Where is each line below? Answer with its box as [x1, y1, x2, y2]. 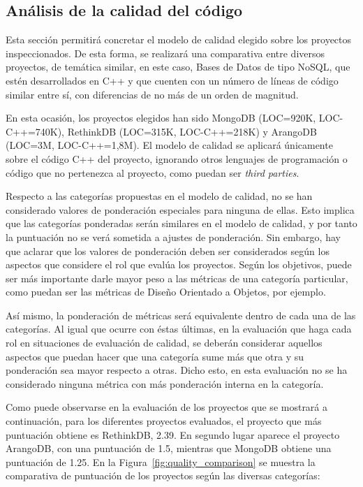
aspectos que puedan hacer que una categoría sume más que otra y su [6, 349, 304, 363]
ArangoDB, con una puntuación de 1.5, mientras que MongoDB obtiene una [6, 441, 332, 456]
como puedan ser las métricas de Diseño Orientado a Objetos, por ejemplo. [6, 284, 326, 299]
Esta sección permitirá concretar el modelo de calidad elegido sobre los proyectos [6, 32, 352, 47]
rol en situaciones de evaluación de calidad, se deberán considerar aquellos [6, 335, 323, 350]
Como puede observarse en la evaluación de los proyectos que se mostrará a [6, 400, 328, 414]
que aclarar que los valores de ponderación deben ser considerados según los [6, 243, 329, 258]
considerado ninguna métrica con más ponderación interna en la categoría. [6, 376, 324, 391]
